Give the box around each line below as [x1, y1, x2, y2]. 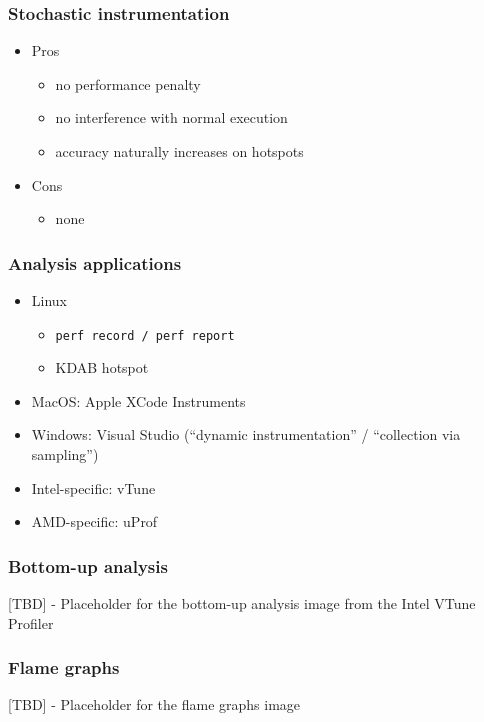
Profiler [8, 612, 54, 633]
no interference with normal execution [55, 107, 288, 128]
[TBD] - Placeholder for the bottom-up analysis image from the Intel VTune [8, 593, 476, 614]
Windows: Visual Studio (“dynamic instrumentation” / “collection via [31, 424, 461, 445]
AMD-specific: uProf [31, 511, 158, 532]
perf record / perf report [55, 328, 235, 343]
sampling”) [31, 444, 99, 465]
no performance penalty [55, 73, 201, 94]
